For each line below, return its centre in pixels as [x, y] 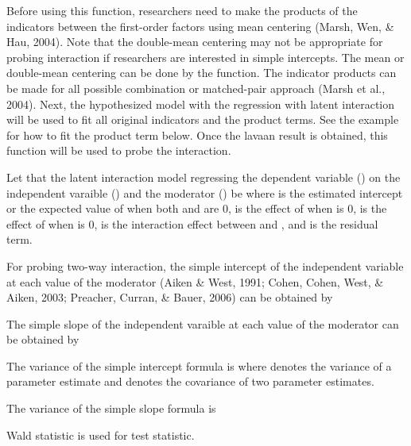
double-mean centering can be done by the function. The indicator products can [202, 73]
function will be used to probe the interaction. [119, 150]
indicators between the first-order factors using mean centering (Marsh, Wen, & [200, 26]
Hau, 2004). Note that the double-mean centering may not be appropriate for [195, 42]
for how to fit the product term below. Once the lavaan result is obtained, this [197, 135]
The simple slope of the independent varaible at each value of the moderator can [203, 323]
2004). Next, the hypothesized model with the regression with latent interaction [201, 104]
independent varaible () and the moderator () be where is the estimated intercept [205, 192]
